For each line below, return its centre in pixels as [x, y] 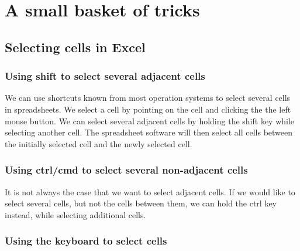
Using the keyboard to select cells [86, 241]
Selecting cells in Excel [75, 47]
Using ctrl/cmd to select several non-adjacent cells [126, 170]
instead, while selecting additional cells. [75, 214]
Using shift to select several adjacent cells [105, 76]
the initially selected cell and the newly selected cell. [99, 143]
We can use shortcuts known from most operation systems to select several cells [148, 98]
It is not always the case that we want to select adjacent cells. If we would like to [150, 191]
